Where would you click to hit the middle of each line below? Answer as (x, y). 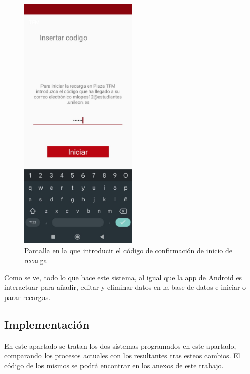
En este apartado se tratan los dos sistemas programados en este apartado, (120, 345)
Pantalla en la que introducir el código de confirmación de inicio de (128, 250)
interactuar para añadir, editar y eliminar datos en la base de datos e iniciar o (125, 287)
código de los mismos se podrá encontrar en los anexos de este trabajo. (114, 365)
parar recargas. (27, 297)
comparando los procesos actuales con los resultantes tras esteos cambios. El (122, 356)
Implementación (47, 324)
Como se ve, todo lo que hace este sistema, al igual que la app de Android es (123, 277)
